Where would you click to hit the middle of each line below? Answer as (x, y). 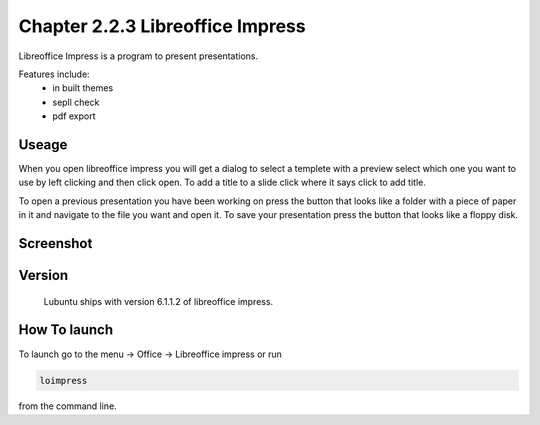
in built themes (83, 88)
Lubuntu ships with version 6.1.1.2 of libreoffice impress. (158, 301)
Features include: (54, 74)
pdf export (74, 116)
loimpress (63, 380)
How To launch (66, 330)
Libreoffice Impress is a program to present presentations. (138, 56)
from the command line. (67, 406)
